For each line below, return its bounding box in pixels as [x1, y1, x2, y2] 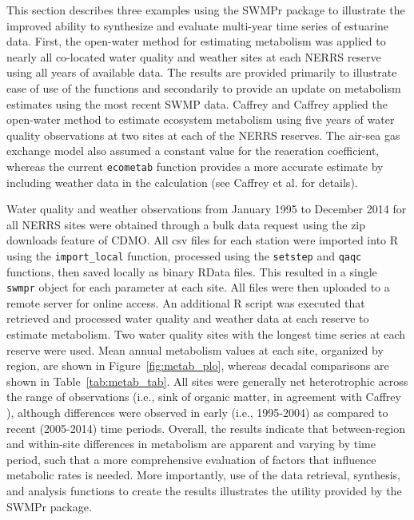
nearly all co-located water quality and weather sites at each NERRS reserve [6, 48, 381, 65]
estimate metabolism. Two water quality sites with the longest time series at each [6, 326, 406, 343]
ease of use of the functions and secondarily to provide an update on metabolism [6, 79, 401, 96]
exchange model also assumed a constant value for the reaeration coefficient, [6, 142, 380, 159]
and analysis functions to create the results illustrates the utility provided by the [6, 482, 402, 498]
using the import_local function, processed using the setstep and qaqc [6, 247, 362, 264]
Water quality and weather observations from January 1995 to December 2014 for [6, 200, 407, 217]
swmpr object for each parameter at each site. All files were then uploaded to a [6, 279, 390, 296]
